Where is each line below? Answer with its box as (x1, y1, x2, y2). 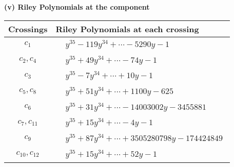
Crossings (8, 22, 48, 35)
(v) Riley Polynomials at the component (4, 2, 150, 12)
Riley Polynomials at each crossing (55, 22, 199, 35)
